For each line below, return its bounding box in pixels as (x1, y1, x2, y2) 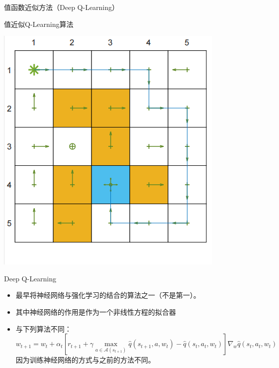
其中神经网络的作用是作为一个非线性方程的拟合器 (15, 306, 176, 317)
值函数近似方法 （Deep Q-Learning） (4, 2, 119, 12)
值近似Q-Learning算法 (4, 18, 74, 29)
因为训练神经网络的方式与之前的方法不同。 (15, 355, 155, 365)
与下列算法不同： (15, 323, 72, 334)
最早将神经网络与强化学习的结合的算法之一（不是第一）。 (15, 290, 200, 300)
